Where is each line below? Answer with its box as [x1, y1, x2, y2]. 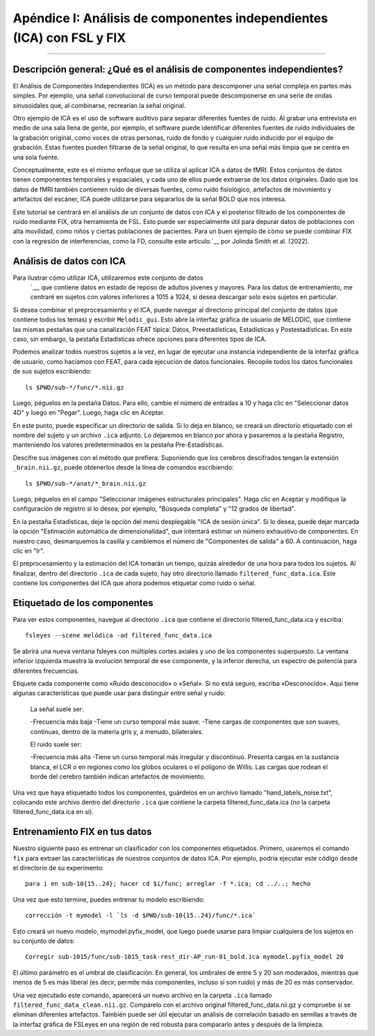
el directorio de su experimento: [12, 863, 104, 872]
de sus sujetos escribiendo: [12, 367, 92, 376]
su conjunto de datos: [12, 937, 76, 945]
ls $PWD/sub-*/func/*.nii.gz [25, 383, 124, 391]
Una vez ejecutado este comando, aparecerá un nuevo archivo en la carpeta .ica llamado [12, 991, 272, 999]
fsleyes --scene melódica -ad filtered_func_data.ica [25, 632, 212, 639]
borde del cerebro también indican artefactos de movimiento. [30, 772, 206, 781]
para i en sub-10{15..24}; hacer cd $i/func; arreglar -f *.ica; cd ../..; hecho [25, 880, 311, 888]
